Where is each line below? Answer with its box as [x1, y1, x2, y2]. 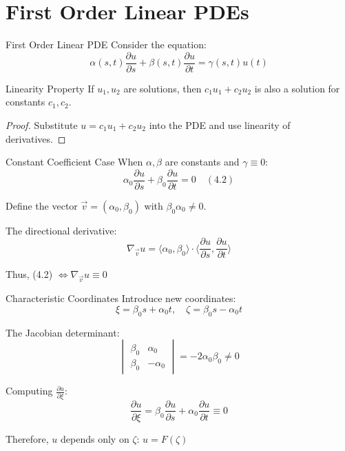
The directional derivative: [6, 223, 117, 237]
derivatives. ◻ [6, 131, 66, 146]
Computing [6, 383, 53, 398]
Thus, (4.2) [6, 267, 53, 281]
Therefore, [6, 431, 49, 445]
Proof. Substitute [6, 117, 78, 132]
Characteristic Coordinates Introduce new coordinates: [6, 291, 236, 305]
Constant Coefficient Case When [6, 154, 143, 169]
